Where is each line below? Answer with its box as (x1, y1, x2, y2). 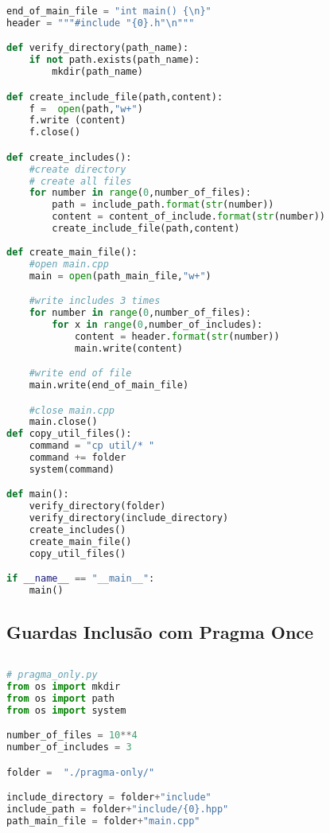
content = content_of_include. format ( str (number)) (52, 211, 325, 223)
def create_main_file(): (6, 246, 138, 258)
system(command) (29, 463, 115, 475)
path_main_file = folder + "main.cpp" (6, 815, 200, 827)
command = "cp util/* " (29, 440, 155, 452)
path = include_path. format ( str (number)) (52, 199, 274, 211)
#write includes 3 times (29, 295, 161, 307)
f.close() (29, 127, 81, 138)
